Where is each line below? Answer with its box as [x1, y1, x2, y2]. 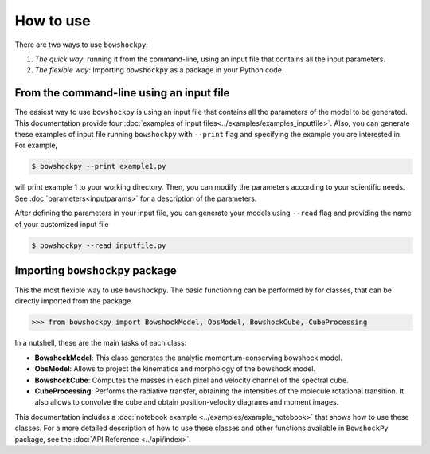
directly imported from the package [14, 296, 131, 306]
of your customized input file [14, 219, 109, 229]
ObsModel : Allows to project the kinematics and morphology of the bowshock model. [34, 364, 316, 374]
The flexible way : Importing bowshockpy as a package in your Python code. [34, 65, 284, 75]
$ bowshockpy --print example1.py [31, 162, 166, 171]
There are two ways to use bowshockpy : [14, 40, 149, 49]
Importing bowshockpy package [14, 264, 177, 277]
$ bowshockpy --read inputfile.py [31, 241, 166, 250]
